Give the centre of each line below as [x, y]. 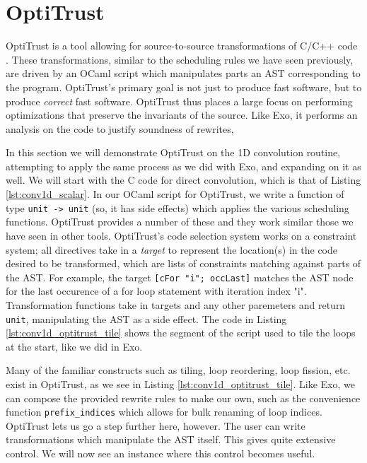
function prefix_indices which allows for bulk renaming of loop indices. [164, 412]
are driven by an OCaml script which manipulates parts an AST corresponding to [183, 73]
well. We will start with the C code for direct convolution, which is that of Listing [183, 180]
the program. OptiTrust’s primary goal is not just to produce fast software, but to [184, 87]
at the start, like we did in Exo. [74, 346]
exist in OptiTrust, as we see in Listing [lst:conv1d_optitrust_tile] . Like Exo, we [180, 383]
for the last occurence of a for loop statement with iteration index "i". [156, 291]
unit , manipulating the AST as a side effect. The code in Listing [146, 318]
